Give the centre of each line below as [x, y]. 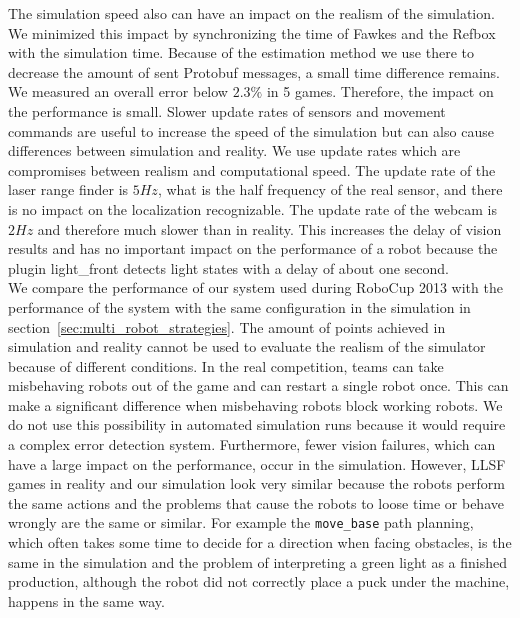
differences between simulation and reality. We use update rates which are [234, 150]
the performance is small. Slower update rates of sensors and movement [227, 110]
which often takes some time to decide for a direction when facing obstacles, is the [260, 542]
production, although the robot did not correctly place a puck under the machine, [259, 581]
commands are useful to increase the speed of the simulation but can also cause [251, 130]
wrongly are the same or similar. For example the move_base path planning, [241, 522]
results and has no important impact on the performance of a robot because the [253, 248]
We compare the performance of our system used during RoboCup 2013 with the [255, 287]
